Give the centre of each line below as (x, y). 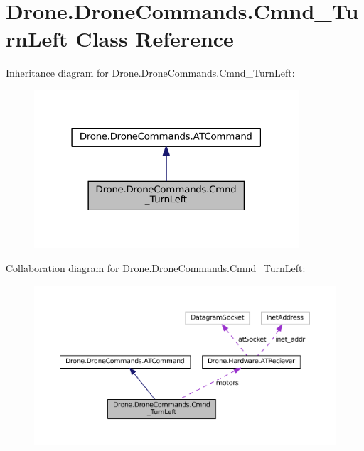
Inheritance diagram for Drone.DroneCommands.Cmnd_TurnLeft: (150, 73)
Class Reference (155, 39)
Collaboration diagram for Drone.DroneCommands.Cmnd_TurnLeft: (156, 267)
